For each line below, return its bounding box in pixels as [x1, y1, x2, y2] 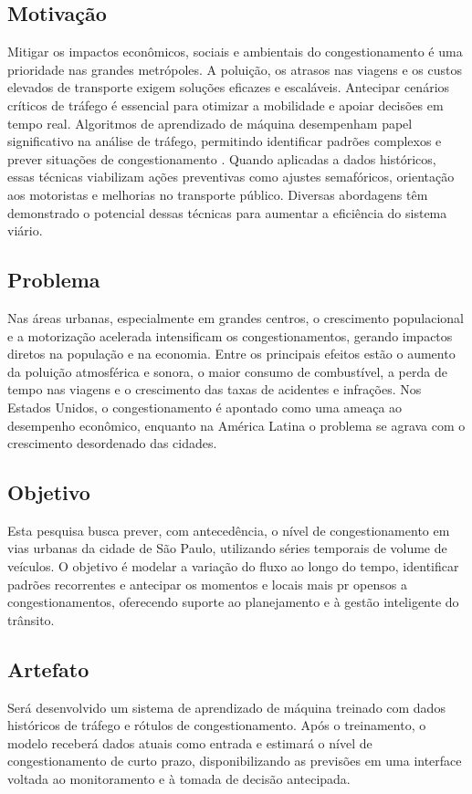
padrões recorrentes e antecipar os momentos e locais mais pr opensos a [7, 574, 407, 593]
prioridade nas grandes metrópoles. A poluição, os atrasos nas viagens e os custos [7, 59, 463, 78]
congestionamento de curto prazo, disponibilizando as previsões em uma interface [7, 751, 462, 770]
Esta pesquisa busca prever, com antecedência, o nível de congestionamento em [7, 520, 450, 539]
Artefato [7, 654, 89, 683]
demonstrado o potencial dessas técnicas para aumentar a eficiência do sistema [7, 203, 447, 222]
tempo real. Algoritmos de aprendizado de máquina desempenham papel [7, 113, 413, 132]
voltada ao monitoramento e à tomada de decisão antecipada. [7, 769, 351, 789]
